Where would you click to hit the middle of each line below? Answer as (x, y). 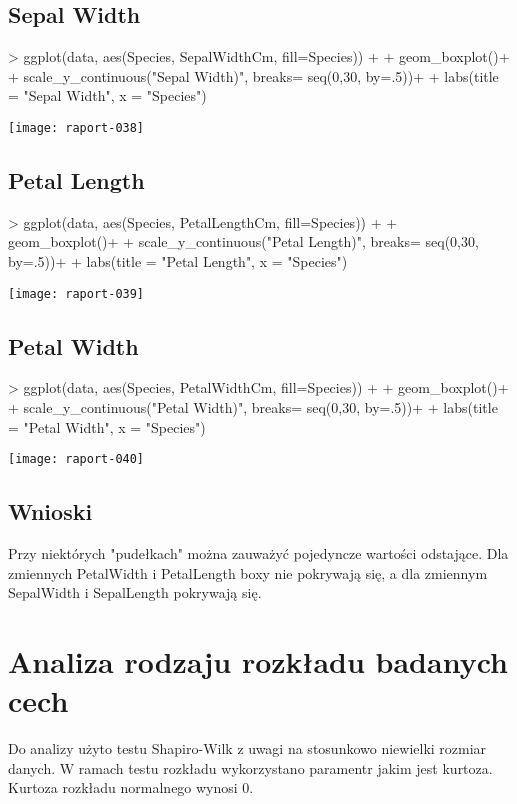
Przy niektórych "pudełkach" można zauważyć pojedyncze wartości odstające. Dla (258, 553)
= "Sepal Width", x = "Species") (107, 95)
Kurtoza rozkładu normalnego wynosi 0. (131, 787)
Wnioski (50, 511)
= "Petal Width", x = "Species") (107, 426)
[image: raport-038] (76, 127)
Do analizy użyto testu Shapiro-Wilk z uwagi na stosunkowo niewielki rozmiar (247, 748)
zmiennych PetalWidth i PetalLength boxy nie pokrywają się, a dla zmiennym (248, 572)
